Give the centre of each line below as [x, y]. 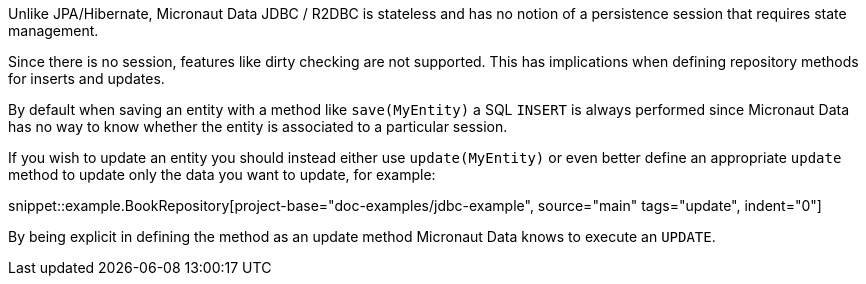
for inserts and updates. [86, 78]
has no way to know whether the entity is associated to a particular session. [258, 126]
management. [53, 30]
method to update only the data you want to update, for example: [222, 174]
